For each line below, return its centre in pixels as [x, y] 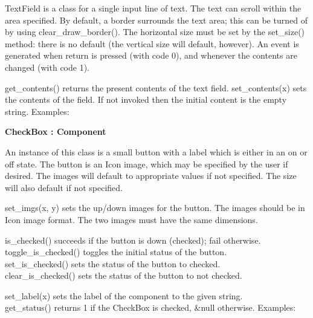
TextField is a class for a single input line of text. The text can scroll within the [153, 8]
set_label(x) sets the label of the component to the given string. [124, 295]
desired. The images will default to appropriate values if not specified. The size [151, 176]
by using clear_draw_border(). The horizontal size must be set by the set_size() [155, 32]
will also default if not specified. [64, 187]
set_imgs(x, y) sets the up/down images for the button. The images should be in [155, 208]
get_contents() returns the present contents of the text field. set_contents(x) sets [156, 87]
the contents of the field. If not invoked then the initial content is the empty [146, 99]
